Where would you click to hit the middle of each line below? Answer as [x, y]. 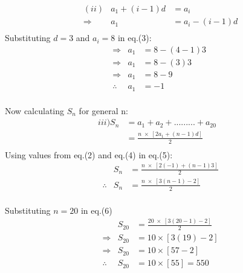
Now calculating [34, 110]
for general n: [103, 110]
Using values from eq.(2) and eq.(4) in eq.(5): [89, 154]
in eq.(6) [96, 210]
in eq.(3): [134, 38]
